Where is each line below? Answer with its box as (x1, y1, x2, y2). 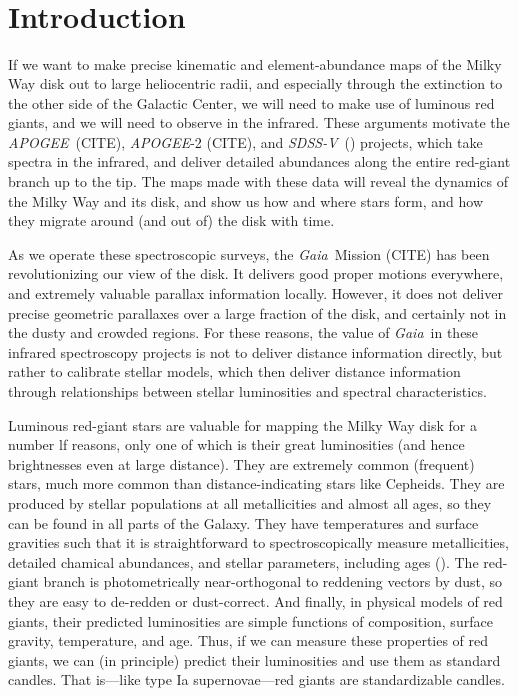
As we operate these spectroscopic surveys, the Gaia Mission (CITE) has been (8, 243, 490, 264)
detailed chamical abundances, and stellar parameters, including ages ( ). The (8, 551, 479, 572)
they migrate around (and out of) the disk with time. (8, 210, 335, 231)
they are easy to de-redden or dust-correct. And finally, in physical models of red (8, 590, 503, 611)
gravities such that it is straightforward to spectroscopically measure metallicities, (8, 532, 509, 553)
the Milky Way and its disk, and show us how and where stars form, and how (8, 190, 484, 211)
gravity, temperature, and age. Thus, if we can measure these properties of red (8, 630, 489, 651)
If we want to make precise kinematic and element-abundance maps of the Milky (8, 53, 502, 74)
